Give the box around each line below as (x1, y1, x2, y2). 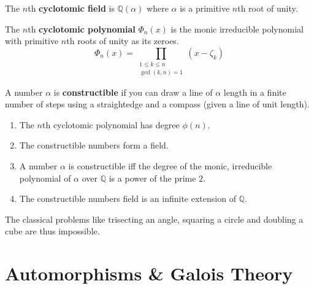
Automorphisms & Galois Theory (5, 261, 293, 286)
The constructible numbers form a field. (19, 139, 169, 152)
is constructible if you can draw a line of (53, 85, 213, 98)
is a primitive (180, 2, 230, 14)
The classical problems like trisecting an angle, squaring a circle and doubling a (5, 212, 304, 225)
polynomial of (19, 171, 71, 184)
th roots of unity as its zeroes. (66, 34, 179, 47)
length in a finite (223, 85, 286, 98)
